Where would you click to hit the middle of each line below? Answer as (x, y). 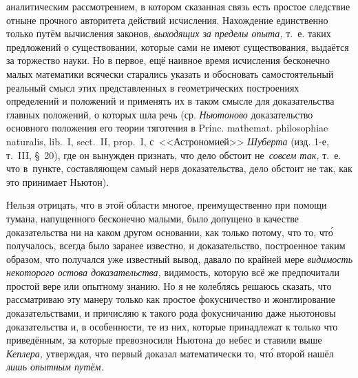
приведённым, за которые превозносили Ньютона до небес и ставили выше (164, 340)
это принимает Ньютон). (58, 181)
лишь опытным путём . (55, 367)
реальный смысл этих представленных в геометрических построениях (153, 87)
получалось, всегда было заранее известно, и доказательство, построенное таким (176, 245)
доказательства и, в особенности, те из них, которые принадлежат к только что (172, 326)
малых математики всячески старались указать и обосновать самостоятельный (170, 73)
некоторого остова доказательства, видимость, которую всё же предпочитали (173, 272)
